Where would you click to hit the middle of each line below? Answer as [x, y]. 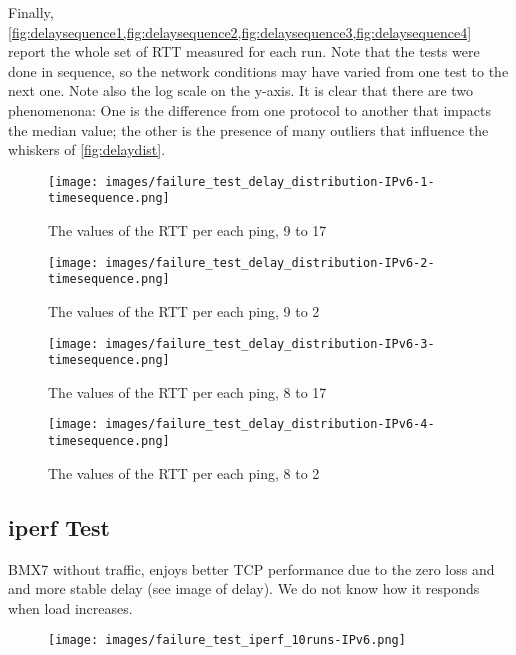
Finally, [31, 12]
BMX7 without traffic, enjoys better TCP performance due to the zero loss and [251, 568]
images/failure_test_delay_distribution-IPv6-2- [270, 262]
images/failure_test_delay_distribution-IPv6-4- [270, 424]
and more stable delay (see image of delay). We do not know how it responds [244, 588]
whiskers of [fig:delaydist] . [87, 149]
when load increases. [70, 607]
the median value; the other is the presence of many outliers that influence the [248, 129]
